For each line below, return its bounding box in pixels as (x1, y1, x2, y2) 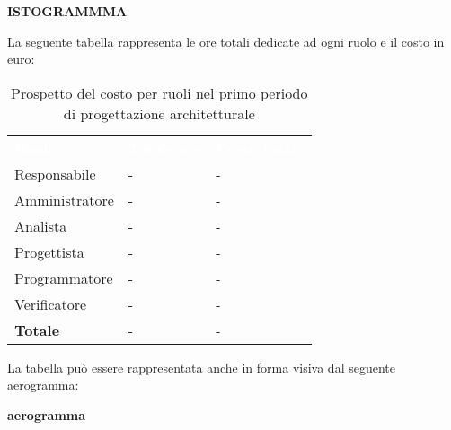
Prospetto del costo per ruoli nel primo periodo (11, 82, 308, 103)
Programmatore (14, 267, 113, 288)
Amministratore (14, 189, 114, 210)
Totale (14, 319, 60, 340)
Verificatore (14, 293, 87, 314)
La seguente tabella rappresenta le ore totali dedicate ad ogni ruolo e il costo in (7, 31, 445, 50)
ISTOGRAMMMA (7, 2, 128, 20)
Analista (14, 215, 67, 236)
